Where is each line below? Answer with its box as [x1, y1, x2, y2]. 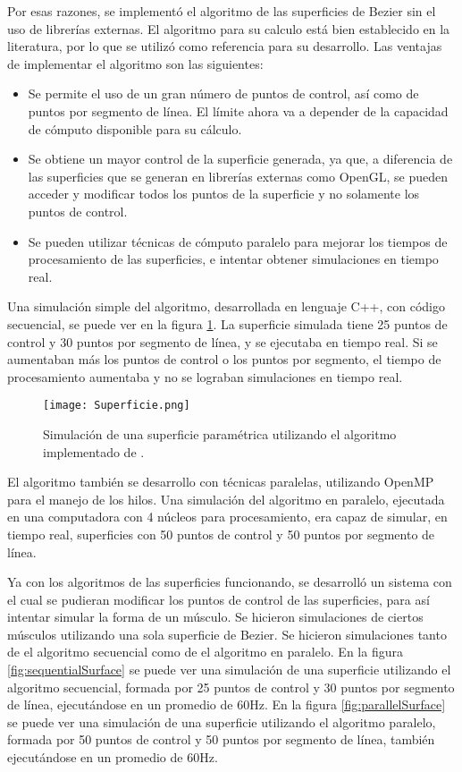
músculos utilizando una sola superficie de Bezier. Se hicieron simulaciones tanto [7, 624, 447, 643]
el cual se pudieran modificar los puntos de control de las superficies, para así [7, 590, 430, 608]
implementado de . [43, 442, 145, 461]
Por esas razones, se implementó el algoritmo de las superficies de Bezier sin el [7, 2, 436, 20]
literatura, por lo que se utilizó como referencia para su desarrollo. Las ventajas [7, 37, 442, 55]
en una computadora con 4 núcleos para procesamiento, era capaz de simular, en [7, 507, 448, 526]
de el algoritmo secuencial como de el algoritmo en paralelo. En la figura [7, 642, 403, 661]
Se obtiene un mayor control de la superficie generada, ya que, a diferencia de [28, 149, 453, 168]
